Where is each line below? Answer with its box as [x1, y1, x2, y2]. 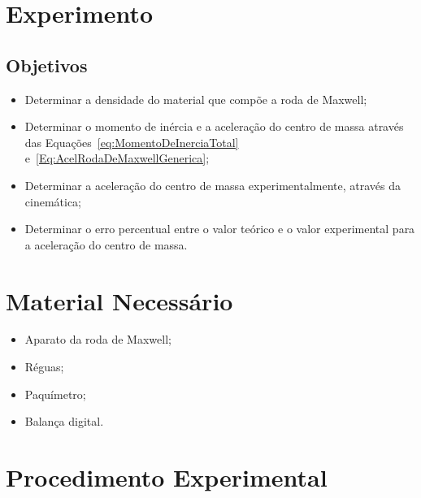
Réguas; [24, 358, 64, 375]
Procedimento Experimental [6, 461, 328, 494]
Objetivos [6, 52, 88, 77]
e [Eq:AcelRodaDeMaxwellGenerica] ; [24, 149, 210, 167]
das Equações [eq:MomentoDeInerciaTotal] [24, 133, 239, 150]
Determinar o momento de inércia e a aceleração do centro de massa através [24, 118, 404, 135]
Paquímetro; [24, 385, 86, 402]
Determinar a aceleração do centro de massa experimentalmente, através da [24, 176, 401, 193]
